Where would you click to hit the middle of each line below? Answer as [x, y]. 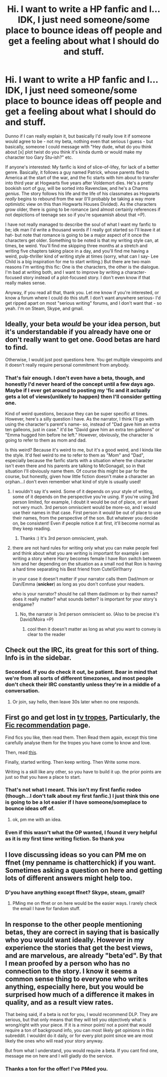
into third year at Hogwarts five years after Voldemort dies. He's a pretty [79, 183]
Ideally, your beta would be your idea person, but [83, 324]
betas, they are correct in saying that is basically [82, 932]
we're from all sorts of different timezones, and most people [79, 678]
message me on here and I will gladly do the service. [59, 1056]
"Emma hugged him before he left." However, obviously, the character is [79, 435]
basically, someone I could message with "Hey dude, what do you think [79, 146]
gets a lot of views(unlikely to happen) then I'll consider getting [83, 397]
